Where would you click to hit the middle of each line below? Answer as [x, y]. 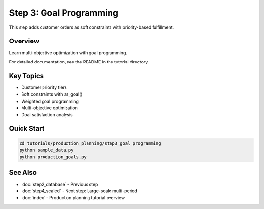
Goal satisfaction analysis [47, 115]
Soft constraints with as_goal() [52, 94]
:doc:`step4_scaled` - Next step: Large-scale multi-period [79, 191]
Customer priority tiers [44, 87]
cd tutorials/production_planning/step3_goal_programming [90, 143]
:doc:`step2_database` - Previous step [60, 184]
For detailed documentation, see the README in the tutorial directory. [79, 62]
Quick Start [27, 129]
